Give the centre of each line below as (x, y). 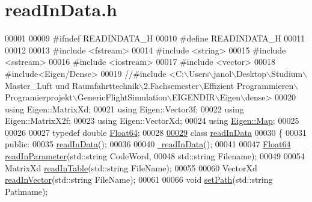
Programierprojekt (39, 97)
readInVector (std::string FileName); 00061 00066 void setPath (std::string (139, 179)
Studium (287, 73)
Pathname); (26, 191)
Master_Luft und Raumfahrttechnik (72, 85)
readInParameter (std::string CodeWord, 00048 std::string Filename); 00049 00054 (155, 156)
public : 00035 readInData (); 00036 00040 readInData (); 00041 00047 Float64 (148, 144)
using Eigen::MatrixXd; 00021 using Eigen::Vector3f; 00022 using (124, 109)
